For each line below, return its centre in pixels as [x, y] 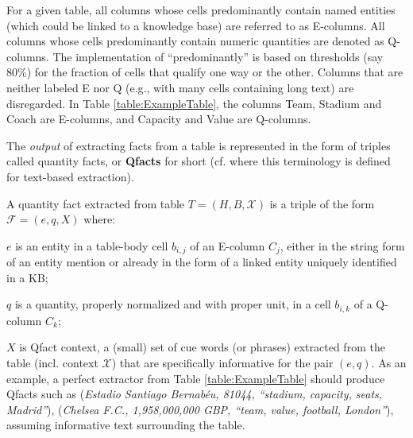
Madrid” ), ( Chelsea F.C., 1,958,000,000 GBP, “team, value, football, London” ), [200, 409]
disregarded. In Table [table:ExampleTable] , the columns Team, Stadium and [194, 103]
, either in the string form [342, 245]
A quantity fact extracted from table [96, 203]
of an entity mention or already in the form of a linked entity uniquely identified [202, 262]
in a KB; [27, 277]
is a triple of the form [322, 203]
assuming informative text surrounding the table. [126, 425]
